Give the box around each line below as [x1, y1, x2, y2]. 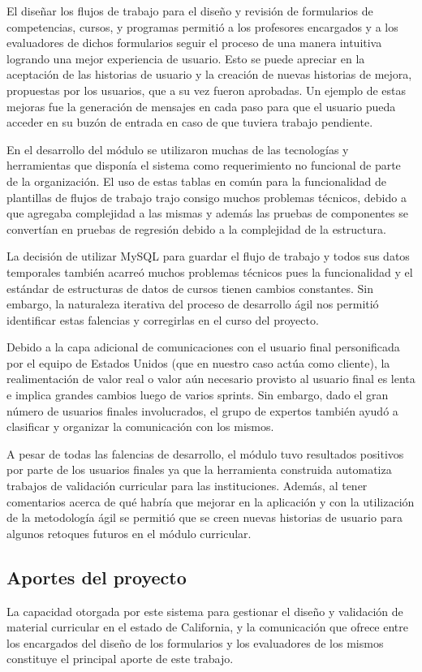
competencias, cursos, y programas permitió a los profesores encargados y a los [6, 18, 398, 35]
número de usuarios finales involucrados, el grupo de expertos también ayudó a [6, 402, 398, 419]
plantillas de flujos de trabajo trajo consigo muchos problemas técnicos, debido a [6, 188, 407, 205]
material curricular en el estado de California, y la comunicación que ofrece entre [6, 618, 408, 635]
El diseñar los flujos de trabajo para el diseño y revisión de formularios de [6, 2, 373, 19]
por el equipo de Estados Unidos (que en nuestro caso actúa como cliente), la [6, 354, 390, 371]
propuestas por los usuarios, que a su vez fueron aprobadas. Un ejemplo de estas [6, 81, 407, 98]
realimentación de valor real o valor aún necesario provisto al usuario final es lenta [6, 370, 416, 387]
